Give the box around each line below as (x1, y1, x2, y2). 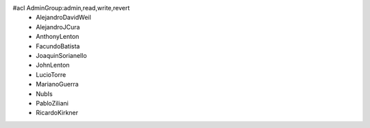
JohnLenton (36, 61, 70, 69)
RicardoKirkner (36, 109, 79, 117)
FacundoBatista (36, 42, 80, 50)
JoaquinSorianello (36, 51, 87, 59)
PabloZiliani (36, 99, 69, 107)
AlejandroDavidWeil (36, 14, 92, 22)
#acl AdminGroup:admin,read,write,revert (12, 4, 130, 12)
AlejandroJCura (36, 22, 80, 31)
